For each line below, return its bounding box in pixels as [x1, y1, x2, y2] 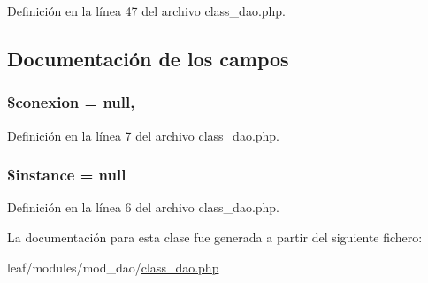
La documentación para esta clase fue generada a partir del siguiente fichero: [7, 228, 423, 246]
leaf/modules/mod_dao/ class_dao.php [7, 257, 219, 276]
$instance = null [7, 164, 126, 186]
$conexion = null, [7, 91, 135, 113]
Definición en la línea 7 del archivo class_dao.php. [7, 126, 280, 144]
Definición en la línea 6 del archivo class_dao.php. [7, 198, 280, 217]
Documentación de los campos [7, 44, 289, 72]
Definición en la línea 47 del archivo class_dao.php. [7, 2, 287, 19]
